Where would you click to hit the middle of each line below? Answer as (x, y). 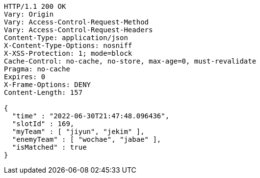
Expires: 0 (25, 77)
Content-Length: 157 (43, 92)
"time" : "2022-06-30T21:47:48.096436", (91, 116)
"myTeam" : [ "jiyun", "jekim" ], (78, 132)
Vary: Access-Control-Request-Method (77, 22)
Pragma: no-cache (37, 69)
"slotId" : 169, (43, 124)
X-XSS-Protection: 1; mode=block (68, 53)
